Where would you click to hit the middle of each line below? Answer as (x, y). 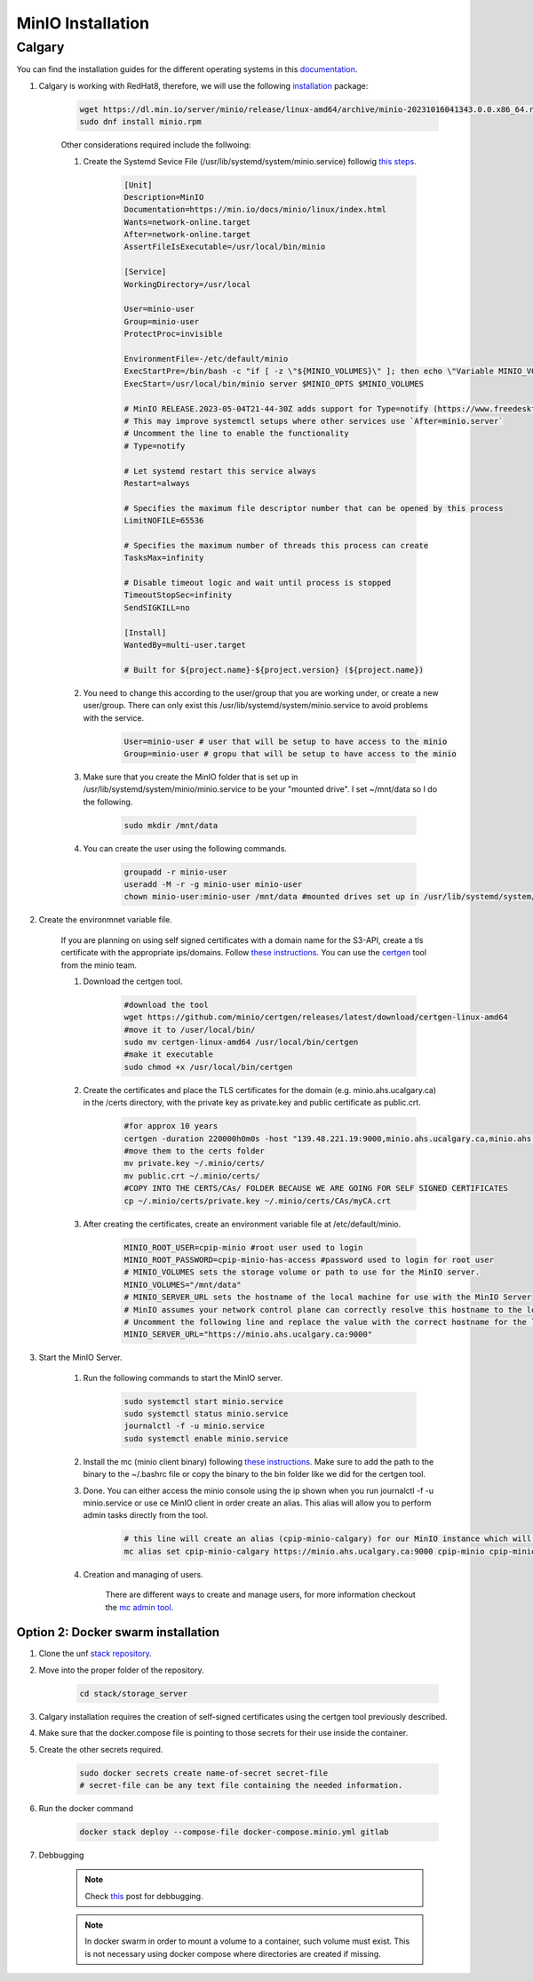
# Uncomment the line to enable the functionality (237, 434)
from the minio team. (99, 965)
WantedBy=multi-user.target (185, 645)
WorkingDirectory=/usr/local (187, 284)
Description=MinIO (164, 197)
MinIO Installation (83, 23)
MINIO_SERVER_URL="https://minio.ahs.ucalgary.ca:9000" (248, 1334)
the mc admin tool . (139, 1607)
